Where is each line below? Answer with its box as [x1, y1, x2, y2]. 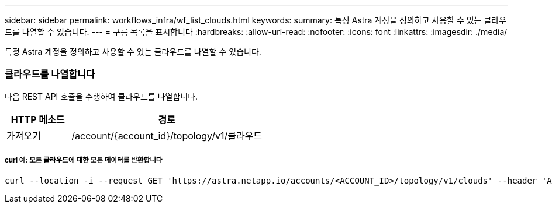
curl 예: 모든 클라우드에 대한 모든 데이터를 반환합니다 [5, 156, 163, 165]
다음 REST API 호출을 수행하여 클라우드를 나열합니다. [5, 91, 198, 101]
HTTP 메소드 [11, 113, 65, 125]
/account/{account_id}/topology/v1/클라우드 [71, 129, 263, 142]
